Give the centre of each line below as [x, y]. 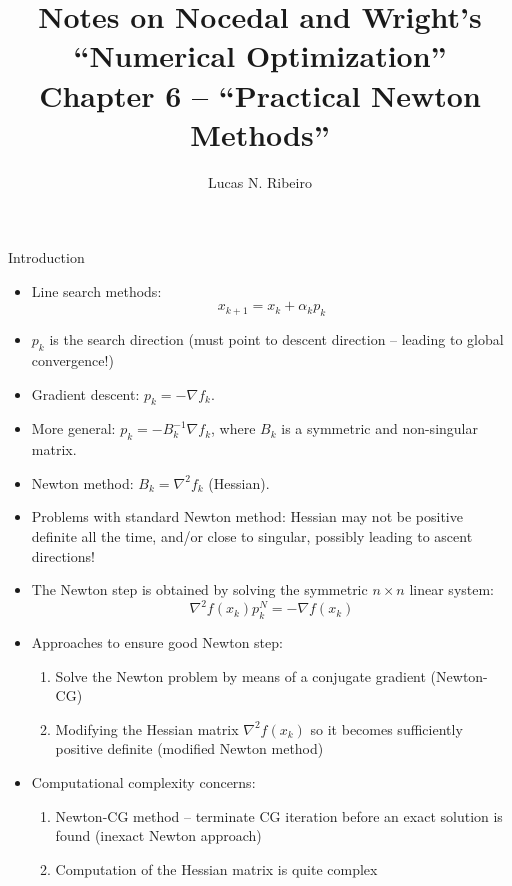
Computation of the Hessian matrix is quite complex [216, 868]
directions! [63, 555]
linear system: [452, 589]
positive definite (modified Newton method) [189, 748]
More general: [73, 428]
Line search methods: [96, 290]
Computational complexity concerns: [143, 782]
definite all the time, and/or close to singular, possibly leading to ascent [252, 536]
